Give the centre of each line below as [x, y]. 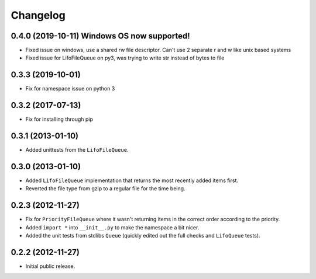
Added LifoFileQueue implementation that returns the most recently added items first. [132, 180]
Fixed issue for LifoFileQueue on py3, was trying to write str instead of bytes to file [125, 58]
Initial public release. [50, 266]
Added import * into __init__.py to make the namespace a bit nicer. [112, 227]
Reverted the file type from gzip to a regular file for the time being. [105, 189]
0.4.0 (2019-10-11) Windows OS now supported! [100, 36]
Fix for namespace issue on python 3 [70, 89]
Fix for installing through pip [59, 119]
